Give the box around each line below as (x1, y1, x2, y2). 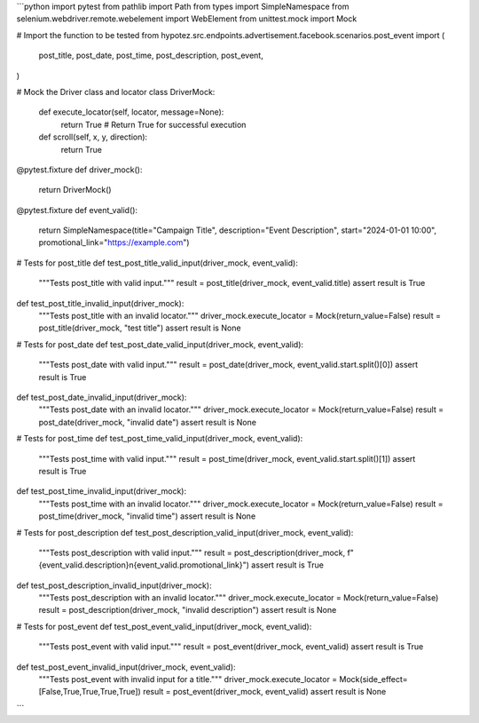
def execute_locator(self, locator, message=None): (38, 107, 224, 117)
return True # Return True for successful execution (60, 119, 247, 130)
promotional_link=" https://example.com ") (38, 237, 190, 248)
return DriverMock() (38, 185, 112, 195)
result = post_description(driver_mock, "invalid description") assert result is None (38, 605, 337, 616)
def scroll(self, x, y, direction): (38, 131, 148, 142)
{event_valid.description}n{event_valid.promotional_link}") (38, 560, 250, 570)
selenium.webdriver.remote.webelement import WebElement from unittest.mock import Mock (16, 13, 357, 24)
